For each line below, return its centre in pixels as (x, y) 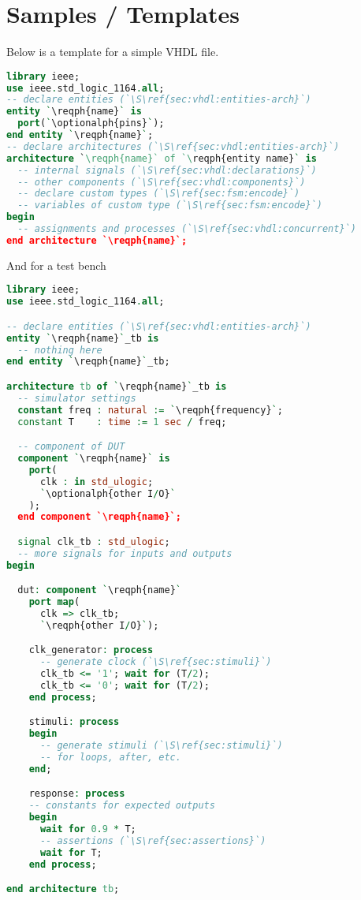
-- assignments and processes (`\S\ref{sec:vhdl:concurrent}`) (187, 229)
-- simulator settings (77, 398)
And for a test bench (56, 265)
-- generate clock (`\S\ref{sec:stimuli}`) (156, 662)
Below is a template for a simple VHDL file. (113, 52)
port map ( (54, 602)
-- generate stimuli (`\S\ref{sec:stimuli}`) (161, 746)
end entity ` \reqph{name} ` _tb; (88, 362)
